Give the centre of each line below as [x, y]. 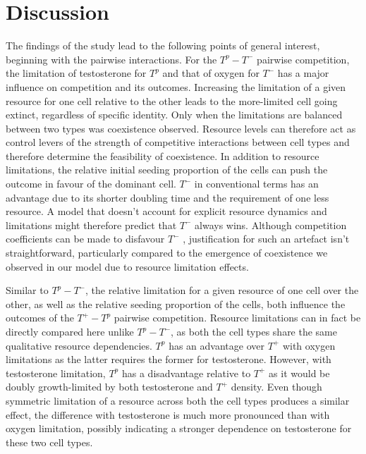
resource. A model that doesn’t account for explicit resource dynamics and [166, 211]
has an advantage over [216, 345]
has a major [303, 73]
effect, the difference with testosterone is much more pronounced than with [168, 414]
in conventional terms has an [256, 184]
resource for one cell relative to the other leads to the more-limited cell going [172, 100]
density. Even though [276, 387]
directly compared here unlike [70, 331]
